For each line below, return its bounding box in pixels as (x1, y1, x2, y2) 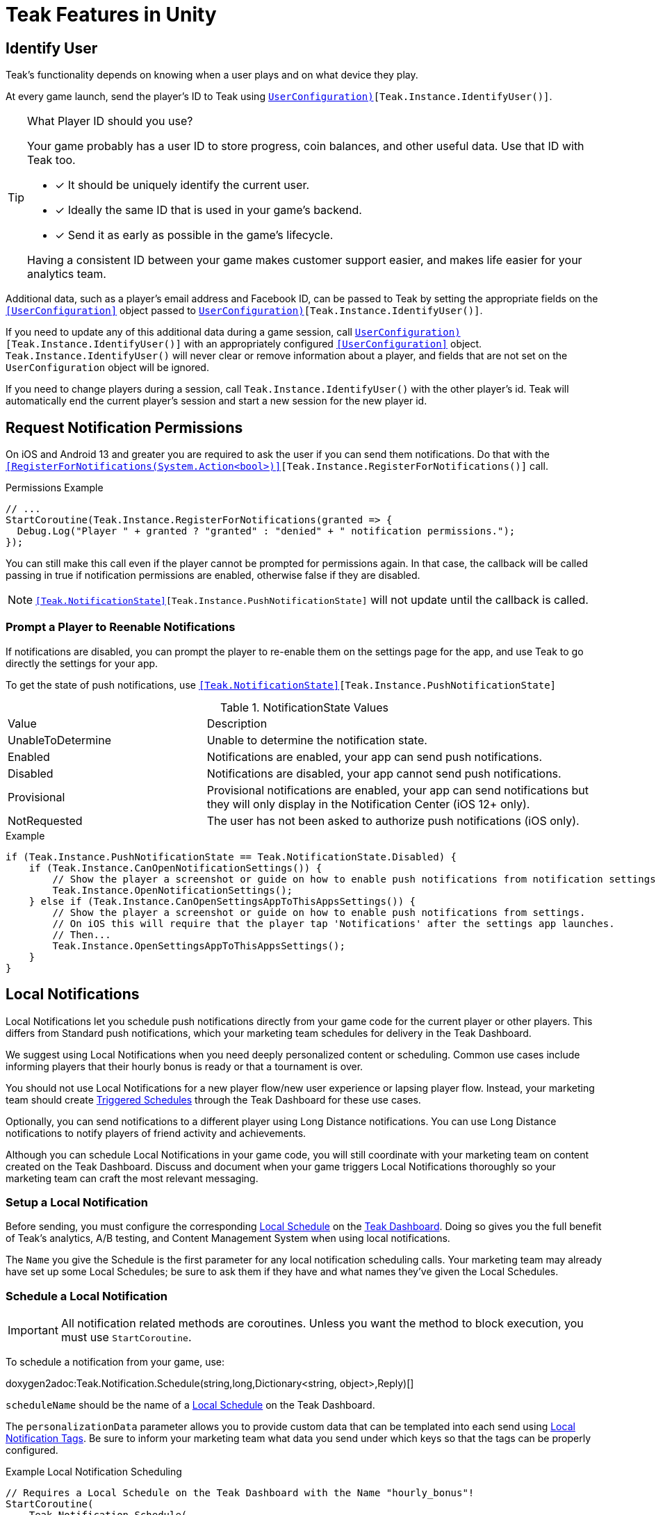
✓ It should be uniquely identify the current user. (55, 178, 310, 193)
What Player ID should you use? (27, 114, 193, 129)
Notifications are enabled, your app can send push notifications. (206, 749, 543, 764)
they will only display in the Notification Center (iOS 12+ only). (206, 796, 530, 811)
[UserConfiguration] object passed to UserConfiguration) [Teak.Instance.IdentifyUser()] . (6, 304, 483, 317)
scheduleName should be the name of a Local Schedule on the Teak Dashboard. (6, 1399, 375, 1411)
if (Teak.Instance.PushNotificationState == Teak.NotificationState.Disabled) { (6, 851, 457, 862)
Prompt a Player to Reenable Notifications (6, 620, 236, 634)
